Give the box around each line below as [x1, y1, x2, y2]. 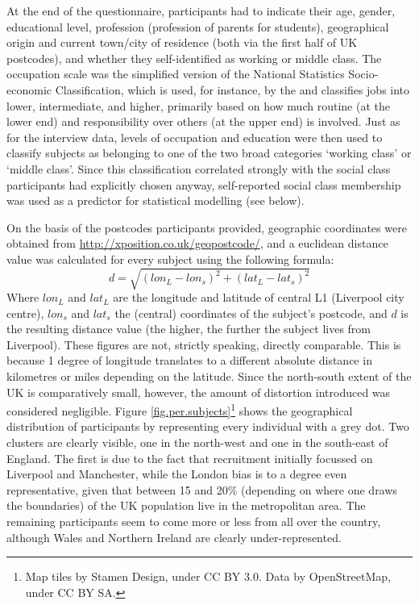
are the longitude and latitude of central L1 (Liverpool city [113, 289, 404, 306]
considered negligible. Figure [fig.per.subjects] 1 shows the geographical [6, 400, 353, 419]
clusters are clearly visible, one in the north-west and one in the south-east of [6, 434, 388, 451]
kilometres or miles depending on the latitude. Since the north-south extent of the [6, 368, 412, 385]
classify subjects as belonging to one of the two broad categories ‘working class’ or [6, 144, 412, 161]
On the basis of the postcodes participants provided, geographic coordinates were [6, 219, 407, 236]
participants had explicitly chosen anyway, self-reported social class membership [6, 176, 401, 193]
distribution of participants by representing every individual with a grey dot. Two [6, 418, 409, 435]
